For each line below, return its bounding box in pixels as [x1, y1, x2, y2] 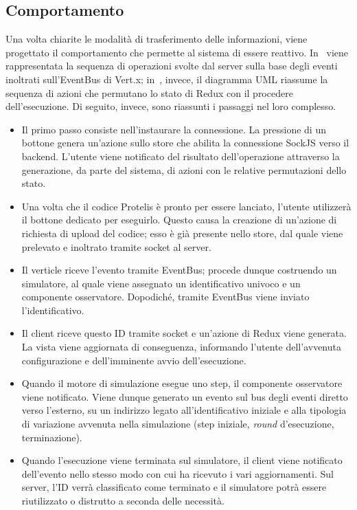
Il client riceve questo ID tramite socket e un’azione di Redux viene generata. [21, 326, 347, 340]
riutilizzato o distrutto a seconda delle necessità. [21, 494, 224, 508]
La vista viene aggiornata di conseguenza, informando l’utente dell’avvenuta [21, 340, 341, 354]
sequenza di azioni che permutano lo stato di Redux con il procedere [5, 85, 293, 100]
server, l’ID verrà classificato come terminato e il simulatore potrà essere [21, 480, 327, 494]
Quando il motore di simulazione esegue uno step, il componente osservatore [21, 376, 343, 390]
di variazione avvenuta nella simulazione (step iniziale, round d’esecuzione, [21, 417, 334, 431]
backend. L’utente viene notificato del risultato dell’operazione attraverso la [21, 148, 340, 163]
